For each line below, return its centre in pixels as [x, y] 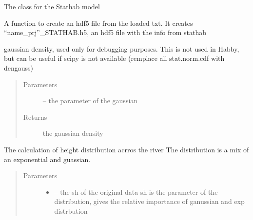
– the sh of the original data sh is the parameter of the [136, 192]
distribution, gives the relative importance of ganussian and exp [149, 201]
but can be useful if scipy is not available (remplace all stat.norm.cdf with [114, 58]
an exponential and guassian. [47, 159]
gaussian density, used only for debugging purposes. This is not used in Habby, [122, 48]
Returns [35, 117]
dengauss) [19, 67]
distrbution [71, 211]
